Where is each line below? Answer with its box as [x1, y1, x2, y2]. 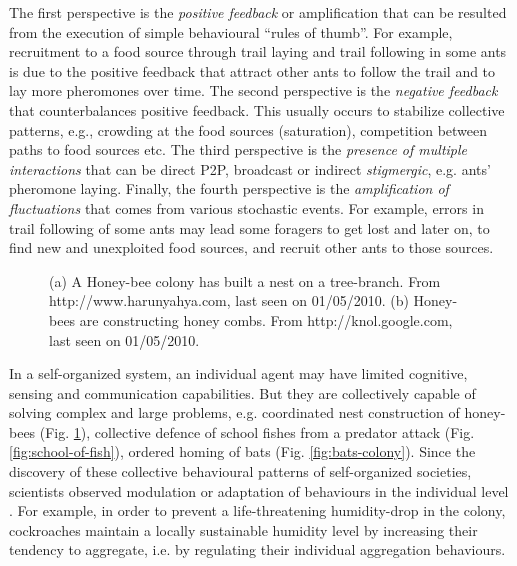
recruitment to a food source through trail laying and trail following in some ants [9, 41, 507, 62]
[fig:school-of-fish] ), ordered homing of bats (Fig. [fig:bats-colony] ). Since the [9, 441, 476, 462]
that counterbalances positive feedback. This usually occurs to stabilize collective [9, 99, 505, 120]
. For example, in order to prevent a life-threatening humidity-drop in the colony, [9, 500, 506, 521]
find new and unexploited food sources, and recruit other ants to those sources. [9, 237, 494, 258]
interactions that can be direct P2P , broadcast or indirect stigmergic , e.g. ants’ [9, 158, 491, 179]
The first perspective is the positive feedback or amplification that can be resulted [9, 2, 507, 22]
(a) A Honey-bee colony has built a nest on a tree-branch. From [49, 270, 441, 291]
